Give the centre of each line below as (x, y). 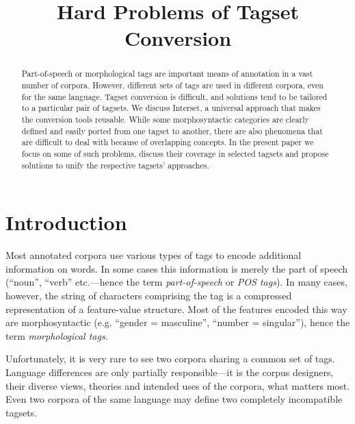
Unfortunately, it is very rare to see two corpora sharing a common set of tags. (170, 359)
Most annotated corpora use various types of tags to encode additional (154, 255)
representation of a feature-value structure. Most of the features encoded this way (176, 309)
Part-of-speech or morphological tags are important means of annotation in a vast (167, 74)
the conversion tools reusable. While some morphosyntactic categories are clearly (165, 119)
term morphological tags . (57, 335)
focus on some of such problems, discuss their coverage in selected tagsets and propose (175, 153)
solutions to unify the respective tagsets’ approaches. (115, 165)
